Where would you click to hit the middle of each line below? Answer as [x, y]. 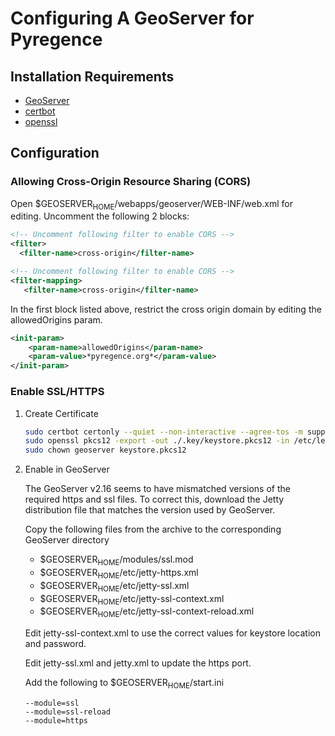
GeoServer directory [67, 540]
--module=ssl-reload [67, 712]
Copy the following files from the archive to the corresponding [153, 529]
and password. [55, 644]
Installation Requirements [92, 76]
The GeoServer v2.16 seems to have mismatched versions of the [157, 489]
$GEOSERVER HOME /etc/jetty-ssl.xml [114, 586]
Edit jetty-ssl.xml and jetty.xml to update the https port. [138, 663]
